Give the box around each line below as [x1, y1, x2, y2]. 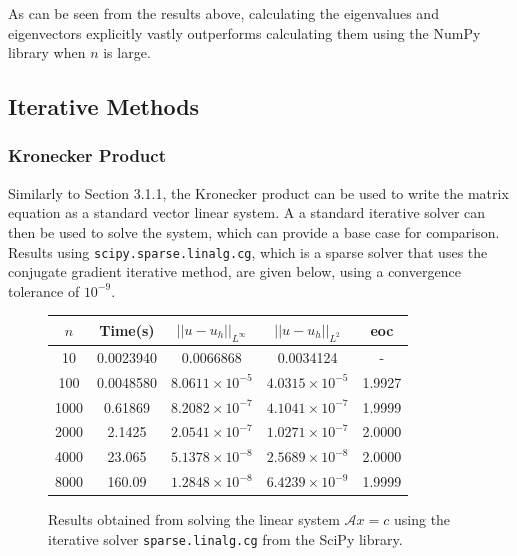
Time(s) [99, 320, 155, 340]
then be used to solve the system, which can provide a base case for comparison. [8, 221, 500, 242]
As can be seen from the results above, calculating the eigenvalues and [8, 3, 439, 23]
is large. [103, 42, 151, 63]
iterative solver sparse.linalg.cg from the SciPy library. [48, 528, 403, 549]
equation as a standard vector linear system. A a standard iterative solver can [8, 202, 486, 223]
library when [8, 42, 86, 63]
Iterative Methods [8, 91, 200, 122]
